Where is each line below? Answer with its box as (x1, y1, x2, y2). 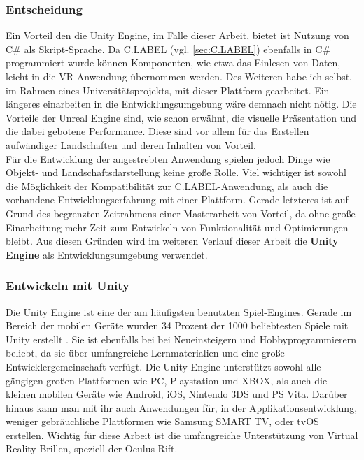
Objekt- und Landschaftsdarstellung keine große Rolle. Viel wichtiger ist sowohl (6, 165, 347, 180)
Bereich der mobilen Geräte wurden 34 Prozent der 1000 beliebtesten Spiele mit (6, 318, 349, 333)
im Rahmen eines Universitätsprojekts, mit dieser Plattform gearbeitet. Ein (6, 82, 330, 97)
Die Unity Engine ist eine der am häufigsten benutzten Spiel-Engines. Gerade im (6, 304, 352, 319)
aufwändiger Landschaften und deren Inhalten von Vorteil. (6, 137, 256, 152)
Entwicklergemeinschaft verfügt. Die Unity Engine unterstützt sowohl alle (6, 359, 321, 373)
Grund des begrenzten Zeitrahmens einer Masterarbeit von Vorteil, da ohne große (6, 206, 356, 220)
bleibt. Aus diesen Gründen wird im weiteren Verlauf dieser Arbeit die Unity (6, 233, 339, 248)
